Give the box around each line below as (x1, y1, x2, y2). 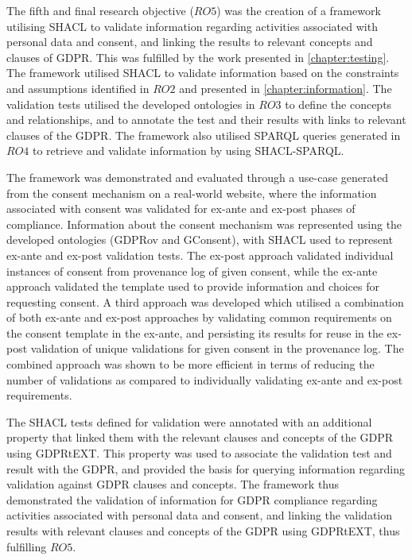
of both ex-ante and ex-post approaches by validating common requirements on (6, 309, 392, 326)
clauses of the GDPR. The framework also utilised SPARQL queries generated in (6, 126, 401, 143)
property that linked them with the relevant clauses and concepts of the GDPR (6, 429, 393, 446)
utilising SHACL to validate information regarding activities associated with (6, 17, 378, 34)
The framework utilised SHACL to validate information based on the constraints (6, 64, 399, 81)
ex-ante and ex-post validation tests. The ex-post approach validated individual (6, 246, 394, 263)
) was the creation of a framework (216, 2, 381, 18)
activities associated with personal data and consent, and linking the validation (6, 507, 393, 523)
